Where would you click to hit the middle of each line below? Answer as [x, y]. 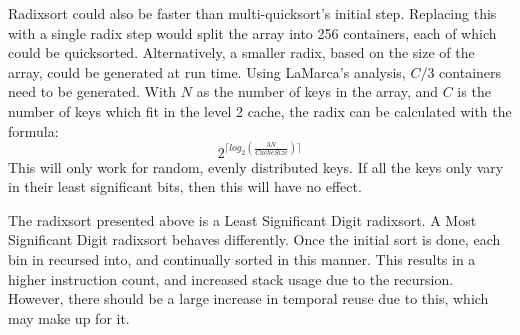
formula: [33, 130]
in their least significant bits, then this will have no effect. [185, 186]
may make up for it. [69, 317]
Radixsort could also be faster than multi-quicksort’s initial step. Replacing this [252, 13]
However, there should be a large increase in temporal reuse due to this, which [248, 298]
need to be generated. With [92, 91]
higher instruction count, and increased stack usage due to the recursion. [231, 278]
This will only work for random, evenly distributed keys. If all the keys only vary [256, 166]
